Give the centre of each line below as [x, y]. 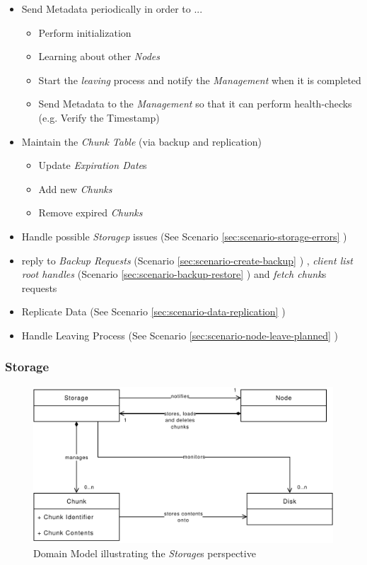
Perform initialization [85, 32]
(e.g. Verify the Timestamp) [99, 117]
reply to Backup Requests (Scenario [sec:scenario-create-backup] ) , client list [187, 260]
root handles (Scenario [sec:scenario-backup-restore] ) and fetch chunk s [174, 274]
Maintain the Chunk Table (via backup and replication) [141, 141]
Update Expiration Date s [93, 165]
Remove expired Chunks [91, 212]
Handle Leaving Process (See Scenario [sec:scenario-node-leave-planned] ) [180, 335]
